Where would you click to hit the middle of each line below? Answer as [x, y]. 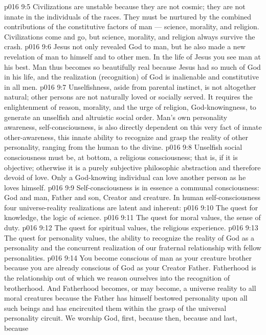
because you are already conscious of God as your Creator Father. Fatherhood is [130, 268]
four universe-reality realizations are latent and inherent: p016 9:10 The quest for [131, 207]
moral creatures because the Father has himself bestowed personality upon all [126, 298]
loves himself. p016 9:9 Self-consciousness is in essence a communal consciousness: [132, 187]
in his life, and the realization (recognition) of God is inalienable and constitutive [131, 77]
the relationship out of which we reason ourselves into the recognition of [117, 278]
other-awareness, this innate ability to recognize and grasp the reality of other [126, 137]
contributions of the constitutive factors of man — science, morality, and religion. [132, 26]
